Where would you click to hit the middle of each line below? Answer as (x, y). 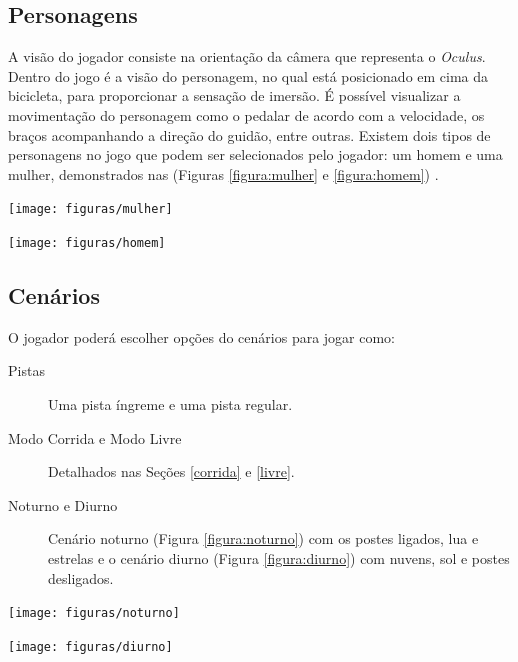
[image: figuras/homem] (87, 243)
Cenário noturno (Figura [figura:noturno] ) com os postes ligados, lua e (263, 538)
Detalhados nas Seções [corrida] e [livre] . (171, 471)
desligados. (81, 577)
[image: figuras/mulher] (90, 209)
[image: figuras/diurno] (90, 646)
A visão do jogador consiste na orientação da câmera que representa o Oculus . (247, 56)
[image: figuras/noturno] (94, 613)
